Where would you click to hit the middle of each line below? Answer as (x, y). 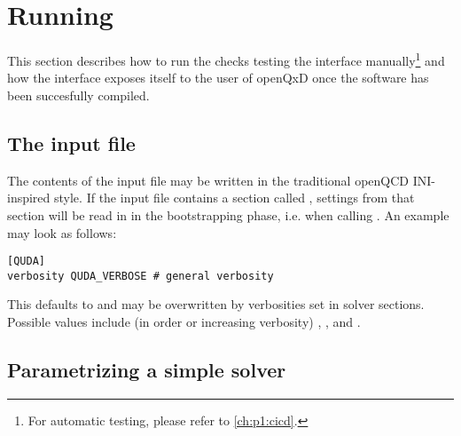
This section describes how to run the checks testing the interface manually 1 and (226, 59)
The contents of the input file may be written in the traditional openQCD (208, 180)
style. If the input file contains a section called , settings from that (234, 198)
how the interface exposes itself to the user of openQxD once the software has (218, 78)
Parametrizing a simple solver (147, 370)
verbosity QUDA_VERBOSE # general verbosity (141, 276)
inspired (29, 198)
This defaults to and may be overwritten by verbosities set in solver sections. (216, 304)
